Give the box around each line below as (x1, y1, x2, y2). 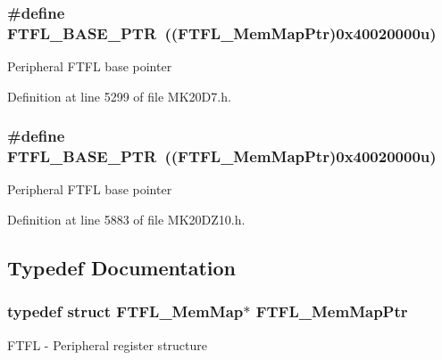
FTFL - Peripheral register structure (7, 335, 207, 354)
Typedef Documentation (7, 254, 236, 282)
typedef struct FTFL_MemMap (7, 300, 244, 323)
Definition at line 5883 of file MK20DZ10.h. (7, 210, 246, 229)
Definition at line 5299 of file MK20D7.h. (7, 86, 231, 105)
